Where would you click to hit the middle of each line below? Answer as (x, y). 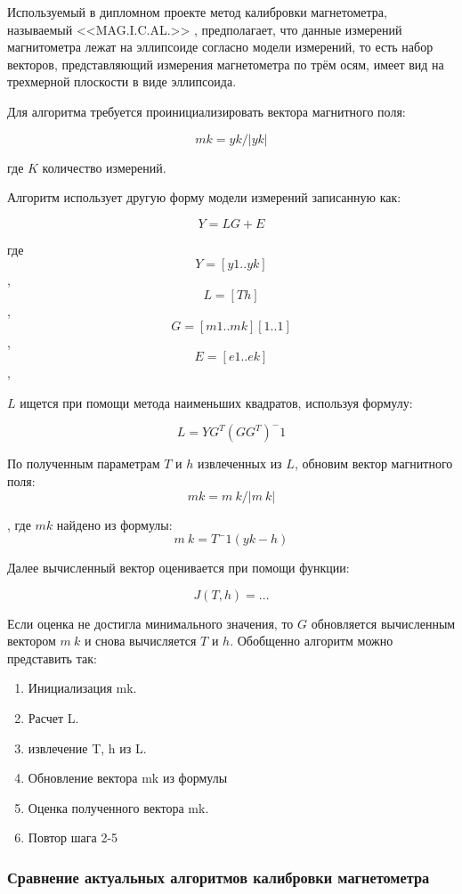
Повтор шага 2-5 (73, 837)
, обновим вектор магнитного (373, 463)
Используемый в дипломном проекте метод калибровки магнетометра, (197, 12)
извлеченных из (240, 463)
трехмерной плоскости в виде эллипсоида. (122, 81)
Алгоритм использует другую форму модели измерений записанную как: (204, 197)
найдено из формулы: (114, 524)
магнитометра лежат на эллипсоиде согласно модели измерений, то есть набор (220, 47)
